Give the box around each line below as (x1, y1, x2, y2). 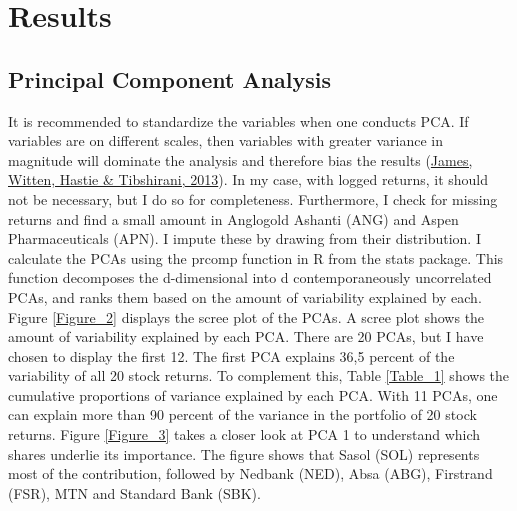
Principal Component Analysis (8, 63, 331, 94)
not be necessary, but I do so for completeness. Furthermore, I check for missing (8, 188, 498, 209)
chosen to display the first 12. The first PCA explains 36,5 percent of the (8, 345, 455, 366)
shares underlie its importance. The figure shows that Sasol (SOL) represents (8, 443, 480, 464)
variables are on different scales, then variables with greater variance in (8, 130, 443, 151)
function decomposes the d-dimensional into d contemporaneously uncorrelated (8, 267, 492, 288)
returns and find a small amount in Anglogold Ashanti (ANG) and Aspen (8, 208, 459, 229)
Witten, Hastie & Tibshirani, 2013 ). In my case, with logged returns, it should (8, 169, 489, 190)
